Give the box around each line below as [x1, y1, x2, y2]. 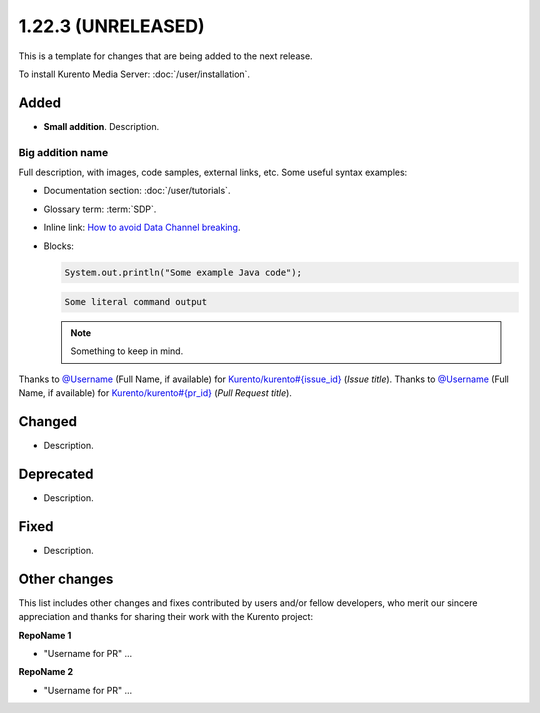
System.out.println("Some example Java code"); [64, 266, 302, 278]
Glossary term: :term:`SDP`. [43, 203, 157, 215]
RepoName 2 [18, 666, 74, 678]
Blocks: [43, 240, 75, 252]
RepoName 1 [18, 629, 72, 641]
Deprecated [18, 465, 94, 482]
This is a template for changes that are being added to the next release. [18, 50, 314, 62]
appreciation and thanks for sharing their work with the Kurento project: [18, 611, 314, 623]
